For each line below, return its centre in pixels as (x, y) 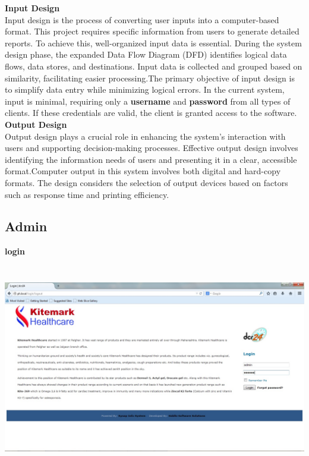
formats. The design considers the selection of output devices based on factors (146, 182)
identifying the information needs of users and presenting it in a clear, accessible (151, 159)
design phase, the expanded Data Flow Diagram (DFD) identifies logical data (146, 54)
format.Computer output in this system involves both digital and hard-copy (143, 171)
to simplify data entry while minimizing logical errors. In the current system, (145, 89)
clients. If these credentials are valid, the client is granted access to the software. (151, 113)
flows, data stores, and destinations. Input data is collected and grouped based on (154, 66)
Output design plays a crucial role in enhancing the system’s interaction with (145, 136)
